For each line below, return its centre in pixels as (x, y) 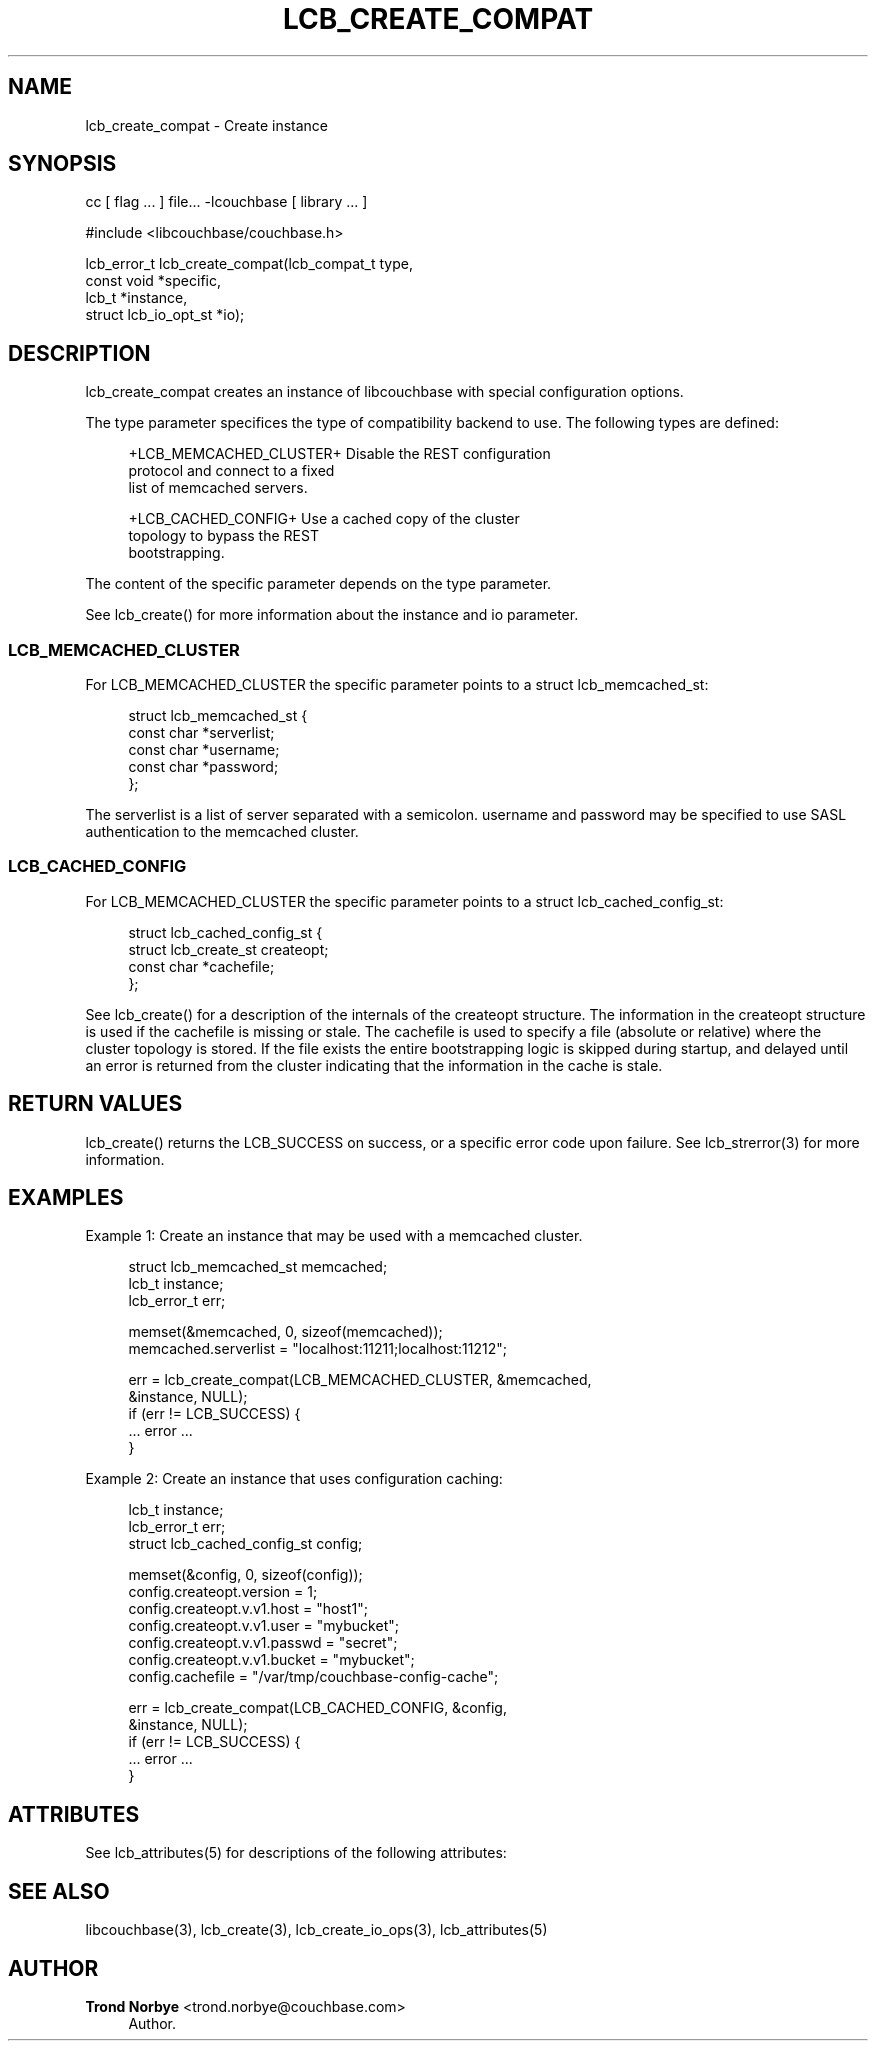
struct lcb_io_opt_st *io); (165, 315)
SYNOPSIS (62, 164)
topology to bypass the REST (223, 536)
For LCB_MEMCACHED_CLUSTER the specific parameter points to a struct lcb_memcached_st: (397, 685)
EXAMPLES (66, 1198)
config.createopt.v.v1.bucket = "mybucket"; (271, 1660)
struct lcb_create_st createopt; (228, 949)
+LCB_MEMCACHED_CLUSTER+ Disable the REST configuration (339, 454)
